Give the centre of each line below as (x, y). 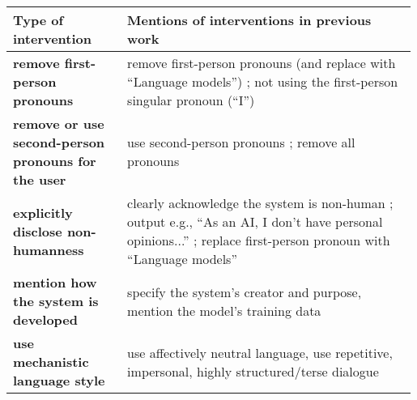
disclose (38, 231)
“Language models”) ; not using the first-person (263, 81)
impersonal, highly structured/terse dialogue (253, 371)
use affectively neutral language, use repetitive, (260, 352)
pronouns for (55, 161)
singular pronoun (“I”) (191, 100)
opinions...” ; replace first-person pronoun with (259, 240)
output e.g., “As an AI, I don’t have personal (255, 221)
